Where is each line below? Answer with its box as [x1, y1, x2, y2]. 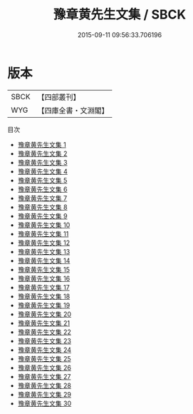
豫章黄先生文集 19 [17, 301, 71, 309]
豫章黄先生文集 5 [17, 176, 68, 184]
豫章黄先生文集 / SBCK [53, 6, 187, 23]
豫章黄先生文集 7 [17, 193, 68, 202]
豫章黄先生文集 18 [17, 292, 71, 301]
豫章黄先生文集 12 [17, 238, 70, 247]
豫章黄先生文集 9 [17, 211, 68, 220]
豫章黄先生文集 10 [17, 221, 71, 229]
